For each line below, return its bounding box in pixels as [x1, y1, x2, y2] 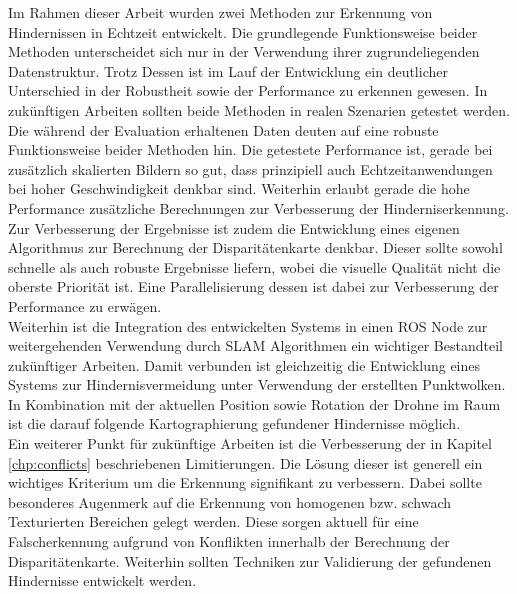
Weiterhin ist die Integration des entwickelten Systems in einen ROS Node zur [8, 315, 488, 336]
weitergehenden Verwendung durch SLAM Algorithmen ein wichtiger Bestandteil [8, 335, 503, 356]
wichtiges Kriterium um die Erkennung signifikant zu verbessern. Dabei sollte [8, 472, 482, 493]
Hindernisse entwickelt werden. [8, 570, 197, 591]
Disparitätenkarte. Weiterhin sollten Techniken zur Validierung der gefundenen [8, 550, 492, 571]
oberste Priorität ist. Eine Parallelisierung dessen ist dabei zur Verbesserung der [8, 276, 499, 297]
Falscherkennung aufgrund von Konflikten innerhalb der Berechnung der [8, 531, 450, 552]
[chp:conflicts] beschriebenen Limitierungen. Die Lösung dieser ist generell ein [8, 452, 483, 473]
